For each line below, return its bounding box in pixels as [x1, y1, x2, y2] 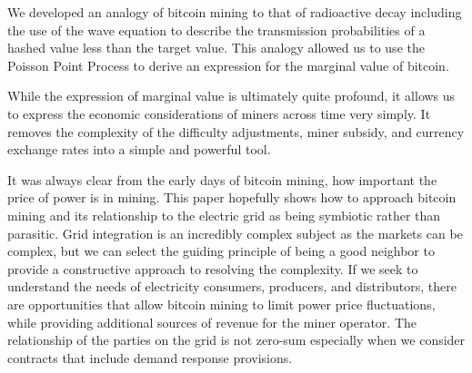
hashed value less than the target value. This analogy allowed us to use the [7, 38, 425, 57]
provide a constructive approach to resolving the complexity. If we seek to [7, 259, 418, 278]
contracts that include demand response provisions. [7, 348, 293, 367]
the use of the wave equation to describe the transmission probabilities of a [7, 20, 426, 39]
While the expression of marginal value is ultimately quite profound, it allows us [7, 86, 456, 105]
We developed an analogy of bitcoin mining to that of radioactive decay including [7, 3, 462, 21]
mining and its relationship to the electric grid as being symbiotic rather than [7, 205, 441, 224]
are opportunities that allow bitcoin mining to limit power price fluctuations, [7, 294, 436, 313]
